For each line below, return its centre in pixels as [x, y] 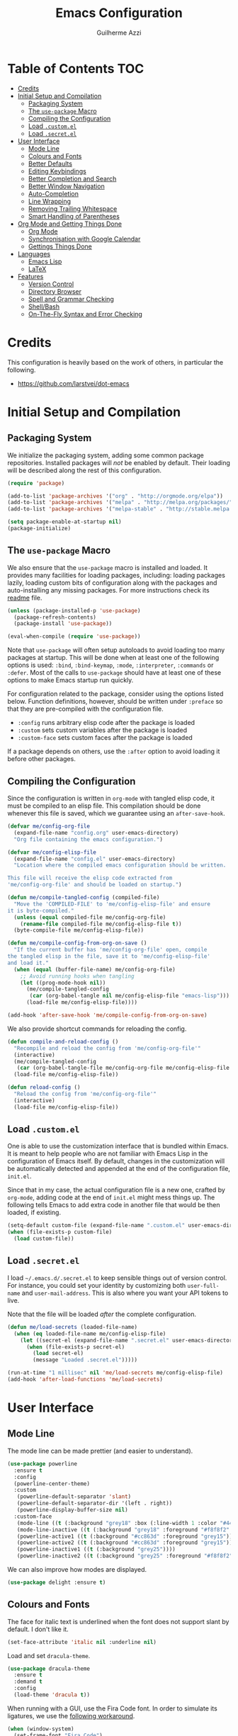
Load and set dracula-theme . [49, 1655]
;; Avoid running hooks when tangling [77, 976]
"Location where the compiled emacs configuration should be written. [120, 865]
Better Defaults [50, 164]
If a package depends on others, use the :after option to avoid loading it [114, 751]
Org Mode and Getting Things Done [70, 224]
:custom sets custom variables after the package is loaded [102, 730]
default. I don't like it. [38, 1629]
